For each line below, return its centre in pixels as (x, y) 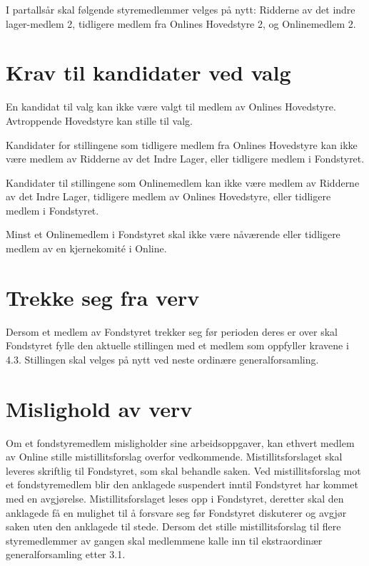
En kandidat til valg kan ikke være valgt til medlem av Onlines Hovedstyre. (171, 107)
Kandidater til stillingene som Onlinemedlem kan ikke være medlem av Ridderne (183, 182)
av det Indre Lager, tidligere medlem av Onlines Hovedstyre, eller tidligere (168, 196)
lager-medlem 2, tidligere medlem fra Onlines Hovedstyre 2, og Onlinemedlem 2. (181, 23)
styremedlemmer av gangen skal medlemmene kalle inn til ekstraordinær (164, 540)
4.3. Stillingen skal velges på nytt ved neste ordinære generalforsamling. (162, 359)
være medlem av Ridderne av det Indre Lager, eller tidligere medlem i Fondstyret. (185, 159)
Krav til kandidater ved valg (148, 72)
